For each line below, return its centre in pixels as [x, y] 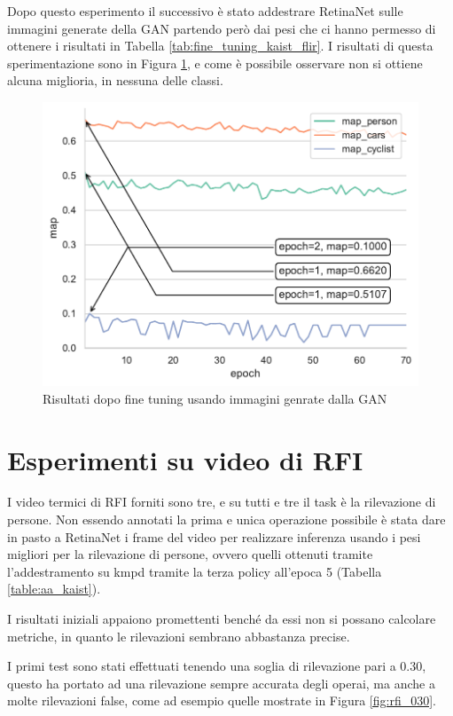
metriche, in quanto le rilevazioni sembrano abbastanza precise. [179, 636]
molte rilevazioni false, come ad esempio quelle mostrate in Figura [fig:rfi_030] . [222, 700]
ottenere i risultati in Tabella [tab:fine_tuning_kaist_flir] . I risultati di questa [220, 46]
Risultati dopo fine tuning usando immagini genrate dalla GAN [215, 398]
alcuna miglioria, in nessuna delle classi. [115, 80]
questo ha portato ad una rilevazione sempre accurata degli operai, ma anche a [221, 683]
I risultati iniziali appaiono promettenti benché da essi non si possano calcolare [222, 619]
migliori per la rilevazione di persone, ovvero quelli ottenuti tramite [190, 554]
